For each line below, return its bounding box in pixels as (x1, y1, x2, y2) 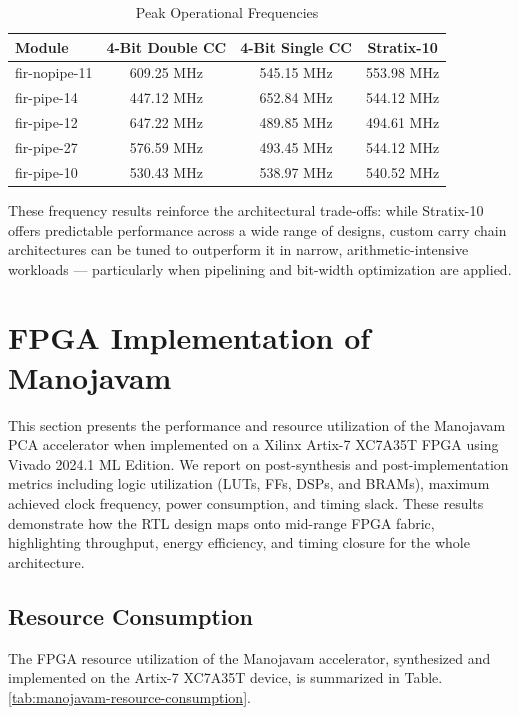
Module (15, 36, 69, 57)
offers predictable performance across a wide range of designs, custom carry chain (8, 219, 507, 240)
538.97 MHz (259, 161, 333, 182)
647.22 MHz (129, 112, 203, 133)
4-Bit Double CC (106, 36, 227, 57)
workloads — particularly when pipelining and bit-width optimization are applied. (8, 258, 512, 279)
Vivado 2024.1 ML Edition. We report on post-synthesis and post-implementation (8, 453, 509, 474)
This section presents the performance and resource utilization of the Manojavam (8, 414, 506, 435)
